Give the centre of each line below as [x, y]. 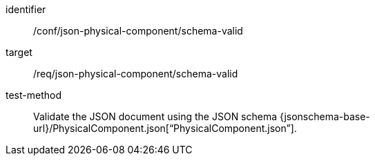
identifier [26, 9]
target [19, 52]
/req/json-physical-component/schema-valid [136, 74]
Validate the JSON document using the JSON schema [155, 116]
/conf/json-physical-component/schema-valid [138, 31]
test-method [33, 95]
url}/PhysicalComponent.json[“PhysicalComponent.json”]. [165, 128]
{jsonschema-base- [325, 116]
